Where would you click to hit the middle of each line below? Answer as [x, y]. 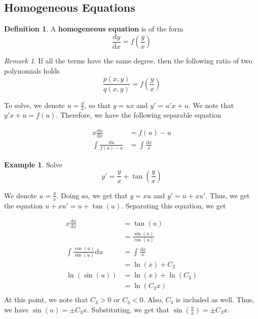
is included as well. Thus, [215, 299]
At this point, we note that [46, 299]
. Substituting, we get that [128, 309]
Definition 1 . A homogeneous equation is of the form [94, 29]
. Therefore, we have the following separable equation [139, 115]
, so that [98, 105]
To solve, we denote [34, 105]
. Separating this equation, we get [174, 205]
